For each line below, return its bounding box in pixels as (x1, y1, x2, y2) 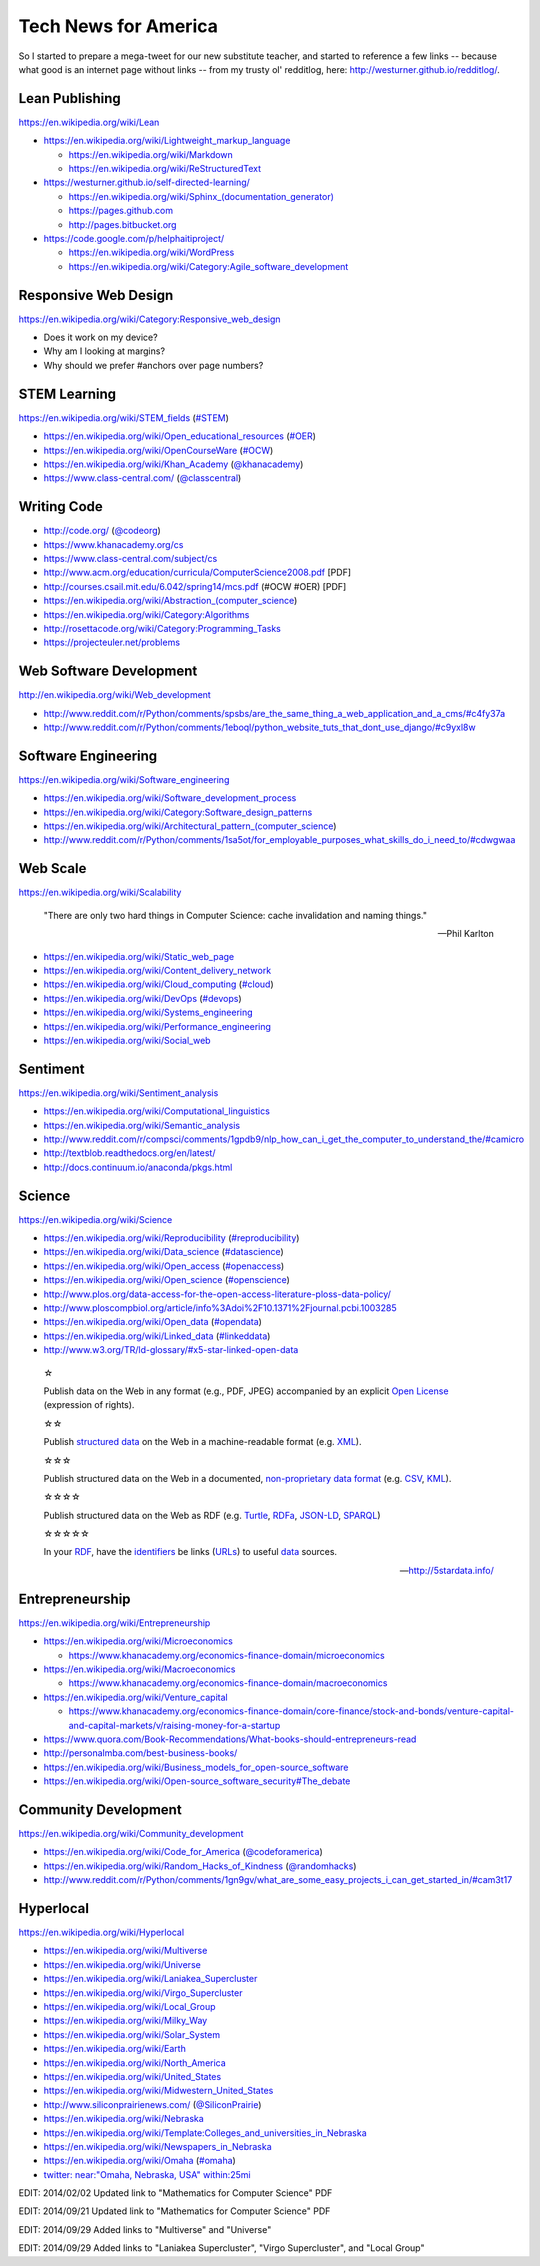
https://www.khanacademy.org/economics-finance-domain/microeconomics (68, 1649, 385, 1661)
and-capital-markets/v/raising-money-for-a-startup (68, 1719, 281, 1731)
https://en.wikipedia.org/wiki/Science (18, 1213, 173, 1225)
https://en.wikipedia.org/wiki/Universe (43, 1958, 202, 1970)
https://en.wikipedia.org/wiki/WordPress (68, 246, 235, 259)
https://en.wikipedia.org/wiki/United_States (43, 2070, 222, 2082)
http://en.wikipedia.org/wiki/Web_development (18, 689, 212, 701)
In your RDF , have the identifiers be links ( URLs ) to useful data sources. (43, 1546, 338, 1558)
